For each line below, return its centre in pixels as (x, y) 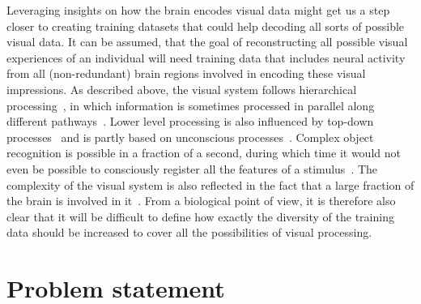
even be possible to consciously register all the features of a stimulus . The (192, 168)
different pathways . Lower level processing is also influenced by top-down (190, 121)
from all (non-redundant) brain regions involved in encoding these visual (186, 73)
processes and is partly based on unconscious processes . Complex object (190, 137)
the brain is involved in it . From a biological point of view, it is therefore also (201, 201)
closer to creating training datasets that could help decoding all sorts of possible (206, 26)
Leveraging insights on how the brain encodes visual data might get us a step (198, 10)
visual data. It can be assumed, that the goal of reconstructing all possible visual (207, 42)
